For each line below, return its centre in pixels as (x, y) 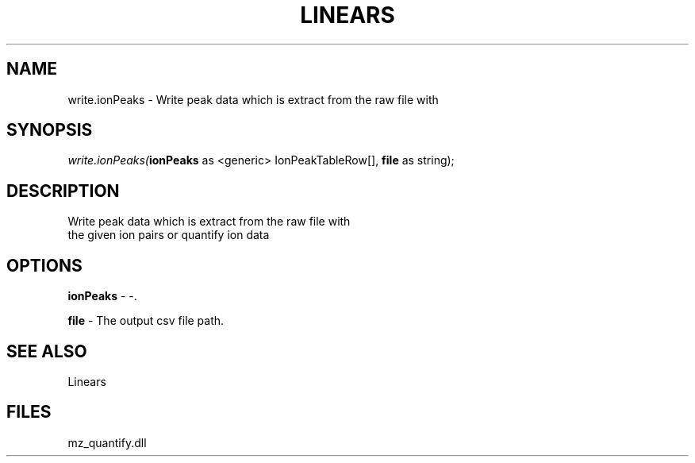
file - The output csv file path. (146, 321)
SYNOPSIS (50, 130)
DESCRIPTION (63, 191)
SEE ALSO (47, 351)
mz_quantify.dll (107, 442)
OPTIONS (44, 265)
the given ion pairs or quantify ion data (169, 235)
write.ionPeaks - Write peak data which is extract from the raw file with (253, 99)
